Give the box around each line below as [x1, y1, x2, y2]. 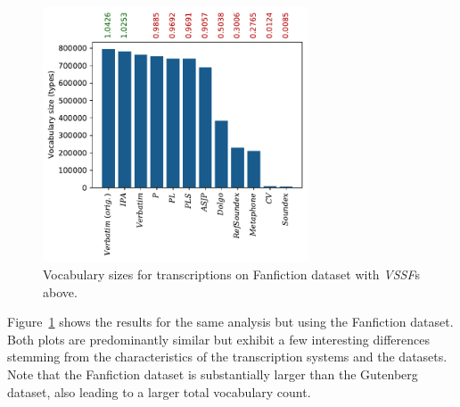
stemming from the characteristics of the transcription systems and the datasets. [7, 347, 448, 366]
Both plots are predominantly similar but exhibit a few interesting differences [7, 329, 430, 348]
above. [43, 282, 78, 301]
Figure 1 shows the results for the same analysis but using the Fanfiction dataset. [7, 312, 454, 331]
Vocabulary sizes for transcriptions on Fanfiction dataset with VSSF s [43, 265, 421, 284]
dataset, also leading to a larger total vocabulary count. [7, 382, 311, 401]
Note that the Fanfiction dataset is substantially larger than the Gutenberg [7, 365, 418, 384]
